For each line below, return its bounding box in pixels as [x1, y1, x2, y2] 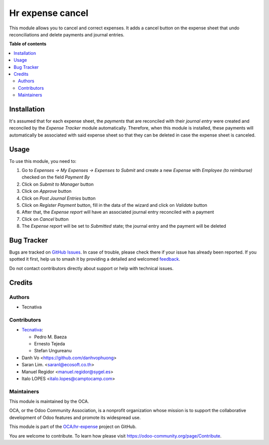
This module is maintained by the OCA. [9, 399, 89, 405]
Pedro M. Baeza [34, 334, 67, 340]
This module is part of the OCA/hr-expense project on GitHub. [9, 424, 137, 430]
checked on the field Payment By [21, 174, 90, 180]
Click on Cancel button [21, 216, 69, 222]
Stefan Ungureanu [34, 348, 72, 354]
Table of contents [9, 41, 47, 47]
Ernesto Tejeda [34, 340, 65, 346]
